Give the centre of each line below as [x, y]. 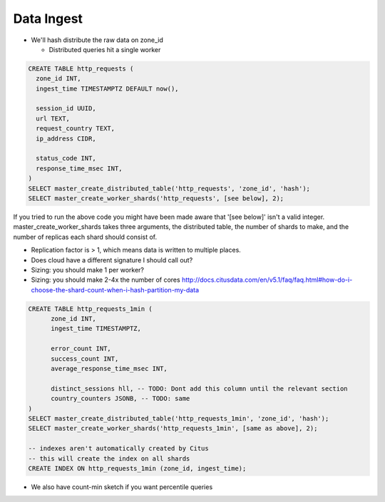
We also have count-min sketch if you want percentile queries [122, 487]
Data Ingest [48, 19]
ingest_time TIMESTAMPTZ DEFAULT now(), [107, 88]
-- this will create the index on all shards [109, 459]
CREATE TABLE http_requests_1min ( [90, 309]
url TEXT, [53, 118]
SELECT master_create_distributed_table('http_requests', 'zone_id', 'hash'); [169, 188]
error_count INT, [81, 349]
